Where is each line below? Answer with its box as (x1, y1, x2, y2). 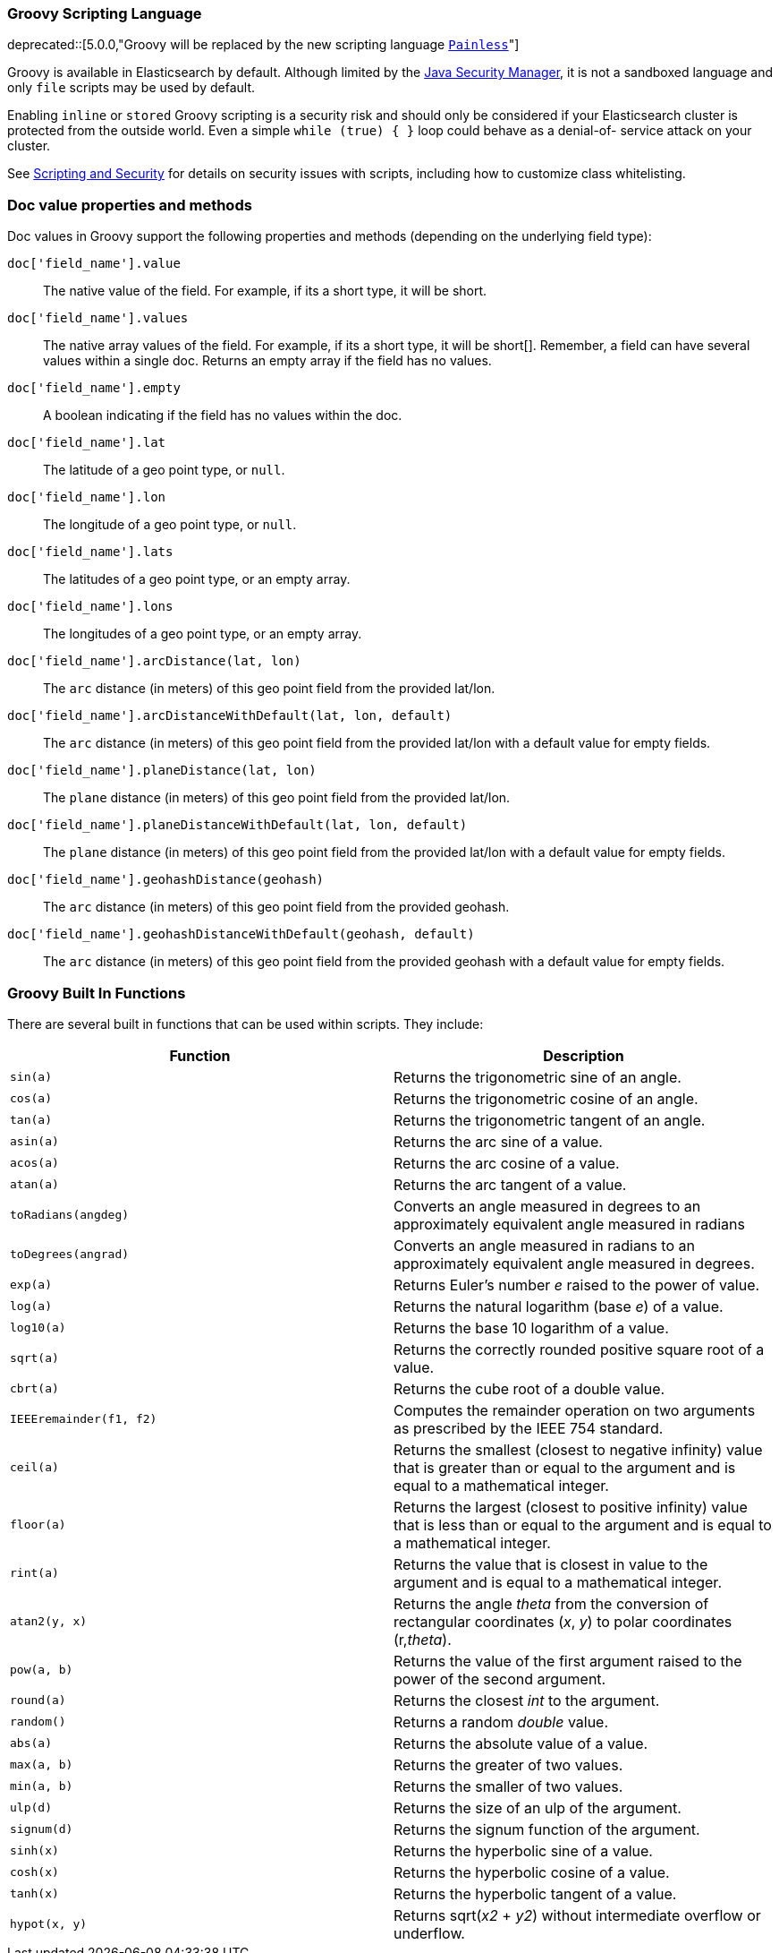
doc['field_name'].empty (7, 381, 181, 396)
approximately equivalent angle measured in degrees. (394, 1254, 755, 1272)
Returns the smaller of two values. (394, 1777, 623, 1795)
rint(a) (10, 1566, 59, 1580)
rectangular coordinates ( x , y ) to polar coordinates (394, 1612, 732, 1631)
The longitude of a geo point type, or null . (43, 517, 297, 533)
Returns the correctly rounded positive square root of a (394, 1340, 765, 1358)
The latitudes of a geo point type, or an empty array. (43, 571, 351, 587)
